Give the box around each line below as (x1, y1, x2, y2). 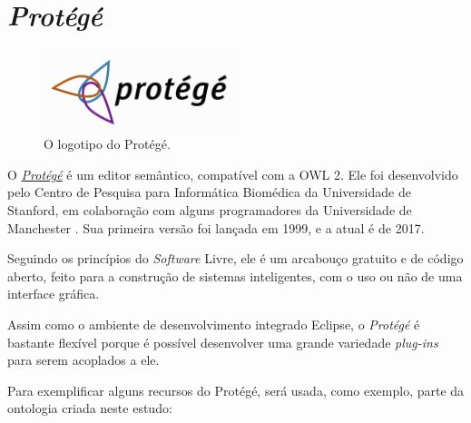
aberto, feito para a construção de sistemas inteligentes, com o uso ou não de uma (7, 266, 463, 285)
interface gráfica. (7, 284, 100, 303)
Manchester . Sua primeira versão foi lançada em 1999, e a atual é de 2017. (7, 218, 425, 237)
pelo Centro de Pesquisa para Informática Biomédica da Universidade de (7, 182, 411, 202)
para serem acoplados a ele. (7, 350, 160, 369)
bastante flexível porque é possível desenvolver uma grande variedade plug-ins (7, 332, 438, 351)
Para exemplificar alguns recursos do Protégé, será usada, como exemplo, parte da (7, 380, 465, 399)
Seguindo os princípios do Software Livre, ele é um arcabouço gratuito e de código (7, 249, 464, 268)
